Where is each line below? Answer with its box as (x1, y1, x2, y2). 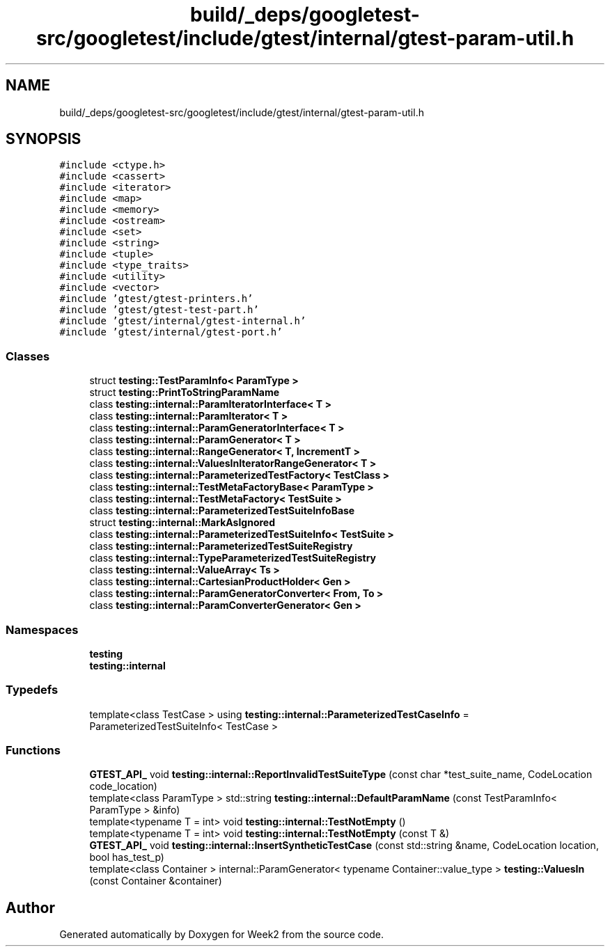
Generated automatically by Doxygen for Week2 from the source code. (59, 928, 384, 941)
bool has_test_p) (89, 851, 164, 864)
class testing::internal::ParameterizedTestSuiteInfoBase (89, 505, 355, 517)
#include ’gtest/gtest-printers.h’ (59, 293, 253, 305)
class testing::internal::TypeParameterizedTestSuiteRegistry (89, 552, 377, 564)
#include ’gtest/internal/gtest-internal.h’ (59, 315, 306, 327)
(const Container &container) (89, 875, 222, 887)
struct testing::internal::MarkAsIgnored (89, 516, 276, 529)
